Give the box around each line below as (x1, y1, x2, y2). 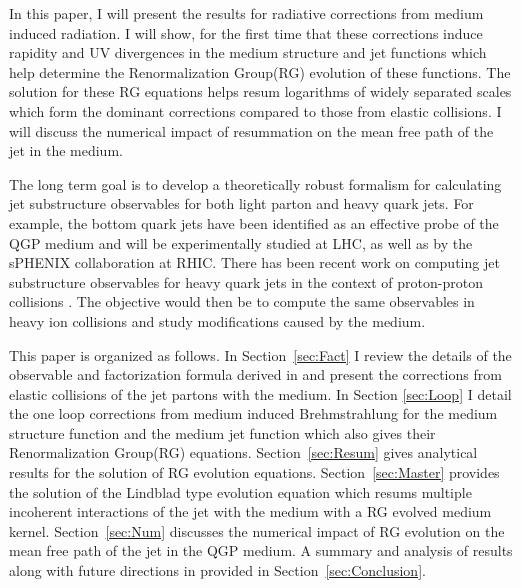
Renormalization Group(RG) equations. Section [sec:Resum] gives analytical (9, 442, 478, 463)
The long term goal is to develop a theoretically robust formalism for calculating (9, 173, 502, 194)
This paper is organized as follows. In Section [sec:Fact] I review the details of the (9, 344, 512, 365)
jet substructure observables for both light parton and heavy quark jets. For (9, 193, 474, 214)
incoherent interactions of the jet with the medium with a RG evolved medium (9, 501, 492, 522)
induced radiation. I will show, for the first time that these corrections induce (9, 22, 483, 43)
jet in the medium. (9, 140, 123, 161)
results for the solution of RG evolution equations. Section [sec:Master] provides (9, 462, 500, 483)
